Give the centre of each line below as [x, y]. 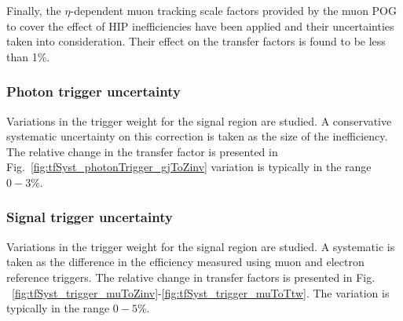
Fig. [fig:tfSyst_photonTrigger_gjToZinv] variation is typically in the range [189, 167]
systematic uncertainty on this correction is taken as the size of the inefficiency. [197, 136]
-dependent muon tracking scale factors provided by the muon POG [233, 10]
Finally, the [34, 10]
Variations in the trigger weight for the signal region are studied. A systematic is [201, 246]
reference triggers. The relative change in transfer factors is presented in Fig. [191, 277]
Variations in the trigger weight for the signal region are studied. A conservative [199, 120]
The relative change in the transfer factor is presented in [142, 151]
